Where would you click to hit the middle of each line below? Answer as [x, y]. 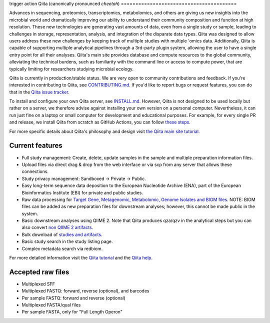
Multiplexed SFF [38, 284]
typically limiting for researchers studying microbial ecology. [71, 69]
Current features [36, 146]
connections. [35, 171]
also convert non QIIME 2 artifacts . [57, 227]
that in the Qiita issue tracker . [39, 92]
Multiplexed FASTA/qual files [51, 305]
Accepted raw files [39, 272]
